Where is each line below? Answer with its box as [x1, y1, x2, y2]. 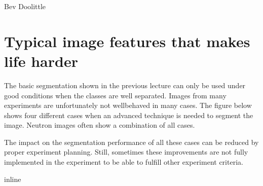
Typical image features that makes [4, 30, 250, 51]
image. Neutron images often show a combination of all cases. [4, 120, 195, 130]
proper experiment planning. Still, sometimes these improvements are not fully [4, 146, 248, 157]
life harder [4, 50, 78, 71]
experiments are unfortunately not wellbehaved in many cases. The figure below [4, 100, 252, 110]
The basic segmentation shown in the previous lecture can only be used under [4, 80, 246, 90]
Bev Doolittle [4, 1, 46, 11]
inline [4, 173, 21, 184]
